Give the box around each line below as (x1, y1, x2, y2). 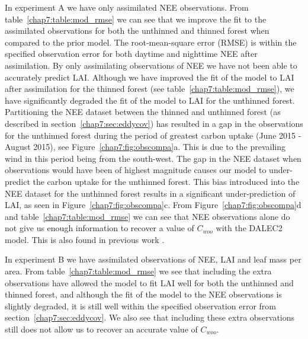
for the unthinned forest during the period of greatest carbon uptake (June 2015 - (5, 129, 301, 141)
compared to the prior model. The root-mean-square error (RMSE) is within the (5, 36, 297, 48)
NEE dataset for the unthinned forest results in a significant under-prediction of (5, 187, 296, 199)
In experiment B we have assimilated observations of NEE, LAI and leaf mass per (5, 253, 301, 266)
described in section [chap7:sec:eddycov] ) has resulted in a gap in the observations (5, 117, 303, 129)
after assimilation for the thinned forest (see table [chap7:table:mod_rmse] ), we (5, 82, 294, 95)
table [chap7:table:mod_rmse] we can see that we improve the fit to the (5, 12, 267, 25)
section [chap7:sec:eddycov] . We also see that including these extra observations (5, 311, 295, 324)
